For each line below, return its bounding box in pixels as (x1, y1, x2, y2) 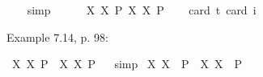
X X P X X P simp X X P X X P (11, 55, 242, 72)
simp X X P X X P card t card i (27, 2, 257, 18)
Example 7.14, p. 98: (6, 28, 108, 45)
